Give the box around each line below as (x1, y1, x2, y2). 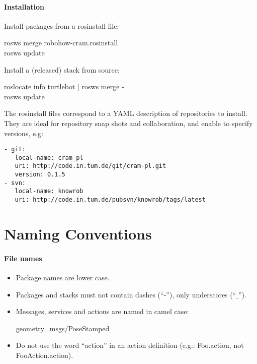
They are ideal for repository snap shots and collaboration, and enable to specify (4, 117, 253, 128)
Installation (4, 1, 44, 12)
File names (4, 253, 42, 263)
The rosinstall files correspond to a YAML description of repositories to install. (4, 108, 247, 118)
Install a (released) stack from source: (4, 64, 120, 75)
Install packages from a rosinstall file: (4, 20, 119, 31)
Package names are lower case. (16, 272, 110, 282)
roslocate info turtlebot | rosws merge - (4, 81, 124, 92)
